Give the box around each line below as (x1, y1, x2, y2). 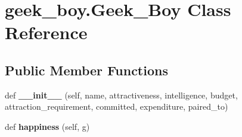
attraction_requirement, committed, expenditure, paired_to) (5, 100, 228, 113)
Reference (5, 20, 88, 44)
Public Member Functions (5, 60, 168, 79)
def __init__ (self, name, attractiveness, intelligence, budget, (5, 88, 238, 101)
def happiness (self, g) (5, 120, 90, 132)
